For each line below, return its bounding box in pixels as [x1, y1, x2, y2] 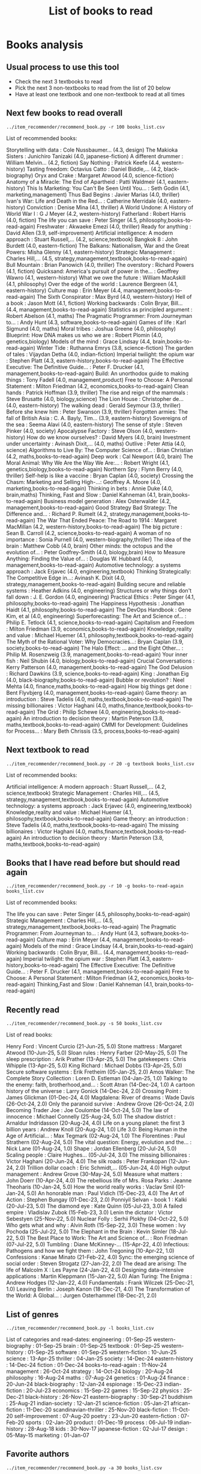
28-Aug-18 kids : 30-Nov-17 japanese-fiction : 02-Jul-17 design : [28, 1425, 188, 1433]
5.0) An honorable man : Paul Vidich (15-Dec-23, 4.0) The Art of [26, 1190, 185, 1197]
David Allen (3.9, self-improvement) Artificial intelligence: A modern [6, 229, 173, 236]
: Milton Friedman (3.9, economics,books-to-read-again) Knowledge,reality [6, 625, 192, 632]
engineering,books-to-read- [111, 708, 181, 715]
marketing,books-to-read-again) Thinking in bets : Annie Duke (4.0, [6, 485, 173, 492]
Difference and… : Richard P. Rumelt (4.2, [6, 510, 109, 518]
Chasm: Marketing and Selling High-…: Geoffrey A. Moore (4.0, [6, 478, 162, 485]
